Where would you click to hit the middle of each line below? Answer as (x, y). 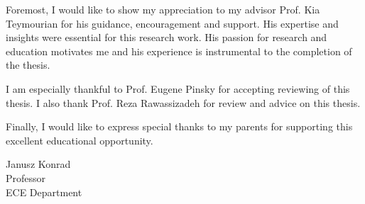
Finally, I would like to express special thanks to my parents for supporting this (179, 126)
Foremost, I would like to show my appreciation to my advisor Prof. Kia (163, 9)
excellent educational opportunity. (80, 140)
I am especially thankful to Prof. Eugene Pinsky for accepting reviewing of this (178, 88)
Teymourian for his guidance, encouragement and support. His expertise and (172, 23)
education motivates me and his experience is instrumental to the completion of (179, 51)
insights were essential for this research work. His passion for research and (167, 37)
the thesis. (28, 65)
